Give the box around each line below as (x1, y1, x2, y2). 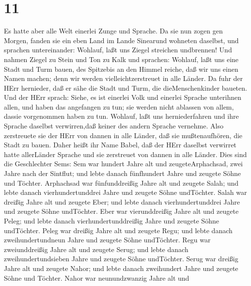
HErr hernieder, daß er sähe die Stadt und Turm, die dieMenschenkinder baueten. (4, 82, 247, 93)
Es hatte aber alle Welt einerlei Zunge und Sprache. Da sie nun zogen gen (4, 26, 223, 36)
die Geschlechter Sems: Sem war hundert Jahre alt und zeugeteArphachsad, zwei (4, 159, 243, 169)
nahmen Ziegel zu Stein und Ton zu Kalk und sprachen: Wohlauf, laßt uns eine (4, 54, 239, 64)
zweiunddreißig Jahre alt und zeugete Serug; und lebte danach (4, 244, 188, 254)
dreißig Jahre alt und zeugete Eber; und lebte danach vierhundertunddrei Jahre (4, 196, 240, 207)
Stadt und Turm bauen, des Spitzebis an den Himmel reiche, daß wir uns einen (4, 64, 238, 74)
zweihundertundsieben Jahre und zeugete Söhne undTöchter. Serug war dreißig (4, 254, 238, 264)
